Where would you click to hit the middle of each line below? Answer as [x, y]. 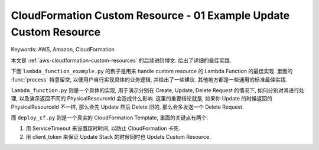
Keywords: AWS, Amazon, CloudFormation [63, 50]
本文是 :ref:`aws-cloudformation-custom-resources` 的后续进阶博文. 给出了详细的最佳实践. [121, 60]
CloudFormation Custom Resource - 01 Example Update [150, 15]
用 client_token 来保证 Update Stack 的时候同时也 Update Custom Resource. [118, 136]
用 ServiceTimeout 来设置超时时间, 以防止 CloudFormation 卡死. [103, 128]
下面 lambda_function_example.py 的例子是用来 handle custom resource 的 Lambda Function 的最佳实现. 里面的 [152, 71]
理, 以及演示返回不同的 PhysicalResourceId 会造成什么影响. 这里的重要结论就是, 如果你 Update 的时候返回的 [142, 99]
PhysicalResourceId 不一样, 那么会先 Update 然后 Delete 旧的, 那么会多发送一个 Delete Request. [127, 107]
